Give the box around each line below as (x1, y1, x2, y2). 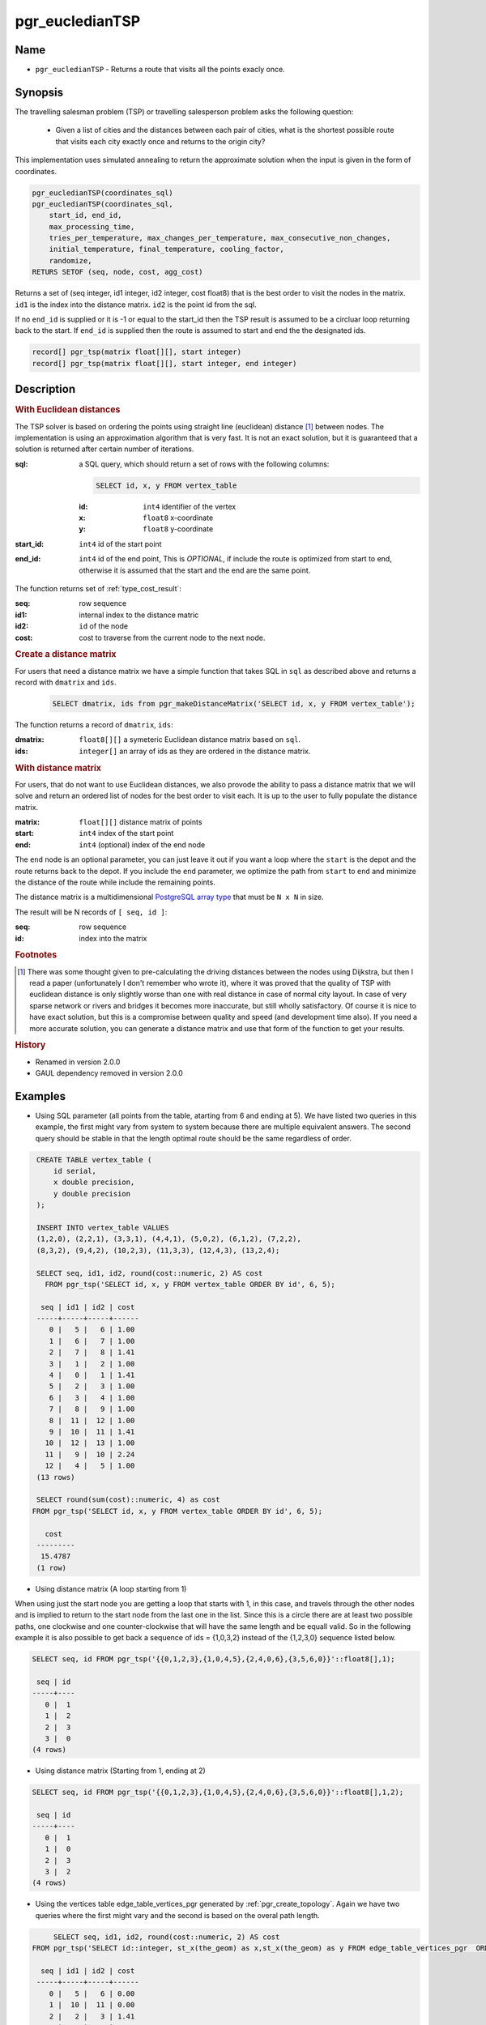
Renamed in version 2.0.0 (35, 1057, 121, 1067)
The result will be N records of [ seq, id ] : (15, 907, 168, 917)
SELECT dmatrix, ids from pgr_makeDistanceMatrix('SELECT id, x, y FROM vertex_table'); (52, 699, 416, 709)
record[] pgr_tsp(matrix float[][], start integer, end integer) (32, 359, 297, 368)
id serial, (53, 1166, 97, 1176)
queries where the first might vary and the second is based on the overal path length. (35, 1910, 320, 1920)
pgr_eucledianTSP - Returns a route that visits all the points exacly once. (35, 65, 285, 75)
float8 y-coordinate (143, 524, 214, 534)
